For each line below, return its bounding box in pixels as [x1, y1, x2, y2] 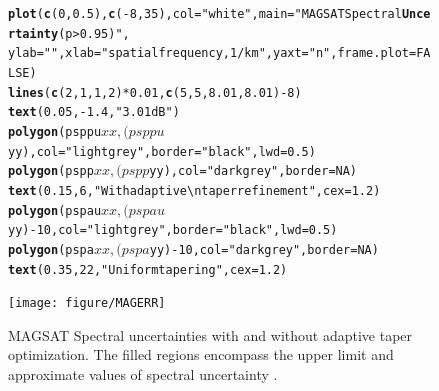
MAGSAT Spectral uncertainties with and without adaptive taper [8, 324, 413, 345]
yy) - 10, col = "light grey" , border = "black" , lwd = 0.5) [8, 223, 338, 238]
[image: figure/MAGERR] [8, 296, 166, 311]
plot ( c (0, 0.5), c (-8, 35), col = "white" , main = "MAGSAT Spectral [8, 7, 402, 21]
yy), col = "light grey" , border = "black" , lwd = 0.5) [8, 144, 316, 159]
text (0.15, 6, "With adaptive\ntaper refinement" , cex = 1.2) [8, 183, 381, 198]
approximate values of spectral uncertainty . [8, 364, 278, 385]
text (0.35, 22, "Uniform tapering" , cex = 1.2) [8, 262, 288, 277]
